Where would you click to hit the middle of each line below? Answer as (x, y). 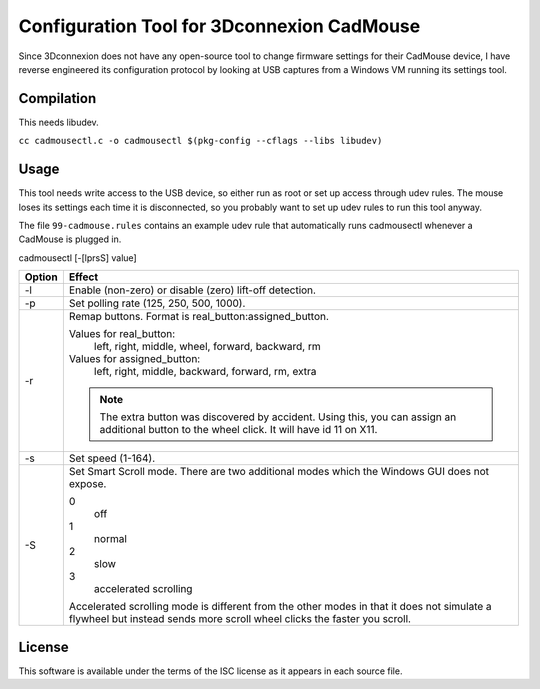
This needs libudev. (58, 122)
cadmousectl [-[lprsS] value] (77, 257)
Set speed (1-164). (112, 458)
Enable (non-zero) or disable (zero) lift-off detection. (192, 290)
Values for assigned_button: (134, 359)
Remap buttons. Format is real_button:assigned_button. (199, 317)
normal (110, 539)
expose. (87, 484)
